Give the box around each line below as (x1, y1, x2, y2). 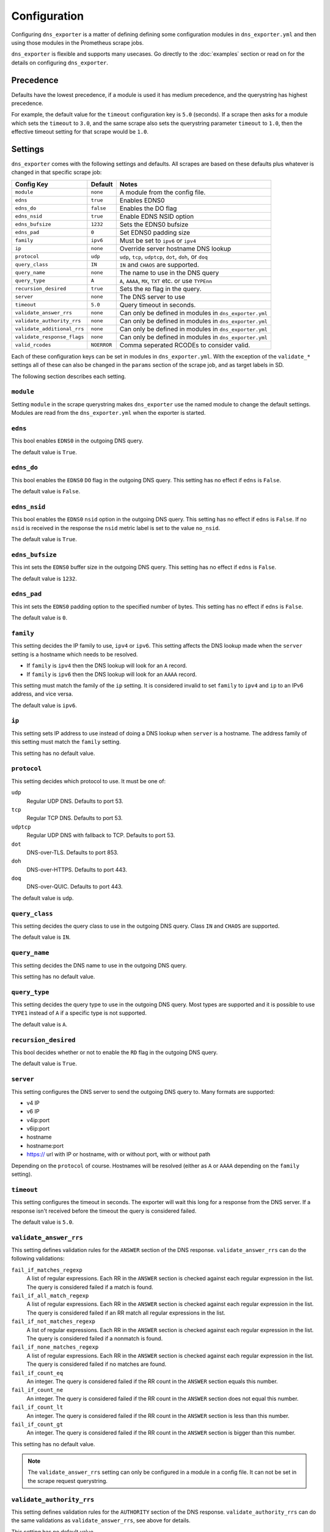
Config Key (15, 180, 48, 188)
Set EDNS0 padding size (119, 228, 191, 237)
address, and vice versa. (11, 690, 73, 698)
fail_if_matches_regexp (11, 1266, 82, 1273)
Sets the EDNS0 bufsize (119, 220, 189, 229)
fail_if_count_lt (11, 1404, 64, 1411)
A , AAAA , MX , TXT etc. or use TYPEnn (119, 276, 213, 285)
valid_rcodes (15, 342, 51, 349)
